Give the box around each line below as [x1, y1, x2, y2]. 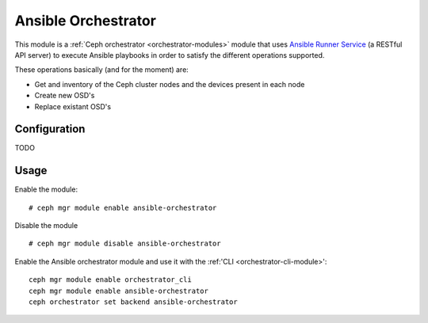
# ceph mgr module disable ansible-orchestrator [29, 239, 221, 249]
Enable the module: [14, 184, 78, 194]
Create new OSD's [34, 91, 95, 101]
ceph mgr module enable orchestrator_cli [29, 275, 192, 284]
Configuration [14, 123, 86, 136]
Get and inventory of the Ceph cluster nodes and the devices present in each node [34, 79, 305, 89]
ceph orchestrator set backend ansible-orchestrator [29, 298, 238, 306]
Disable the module [14, 221, 78, 230]
